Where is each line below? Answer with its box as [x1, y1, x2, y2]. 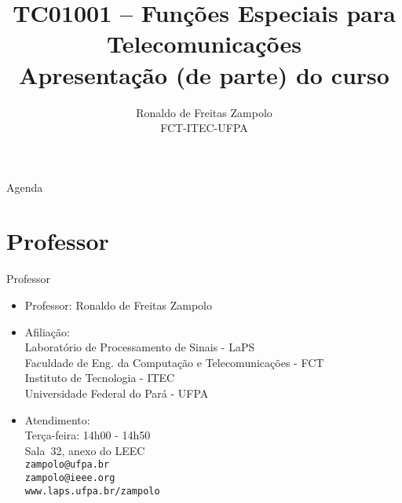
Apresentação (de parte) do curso [19, 58, 389, 90]
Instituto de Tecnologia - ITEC [24, 369, 175, 386]
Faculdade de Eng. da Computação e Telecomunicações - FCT [24, 354, 324, 370]
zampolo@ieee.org [24, 472, 115, 483]
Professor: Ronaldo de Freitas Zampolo [24, 297, 212, 313]
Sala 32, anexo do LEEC [24, 442, 145, 458]
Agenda [6, 178, 43, 195]
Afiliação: [24, 323, 70, 340]
